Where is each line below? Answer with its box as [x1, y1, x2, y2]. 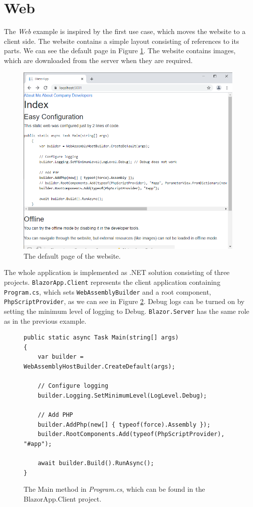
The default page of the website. [24, 250, 121, 261]
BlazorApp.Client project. [24, 493, 101, 504]
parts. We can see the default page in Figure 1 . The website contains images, [4, 45, 236, 56]
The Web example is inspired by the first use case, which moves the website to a [4, 26, 246, 36]
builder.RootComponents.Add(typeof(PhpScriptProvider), [37, 431, 225, 438]
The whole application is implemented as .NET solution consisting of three [4, 267, 230, 277]
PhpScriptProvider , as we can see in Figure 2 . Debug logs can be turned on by [4, 296, 245, 306]
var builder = [37, 353, 84, 361]
